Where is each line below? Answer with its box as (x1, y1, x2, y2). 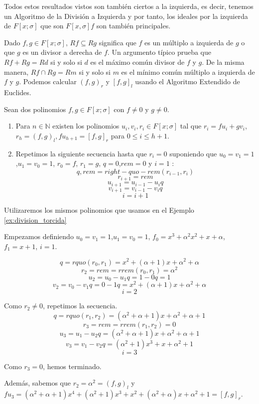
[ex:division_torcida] (4, 214, 67, 225)
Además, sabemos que (4, 378, 71, 388)
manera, (4, 66, 29, 77)
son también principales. (96, 20, 171, 31)
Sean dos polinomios (4, 104, 66, 114)
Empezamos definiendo (4, 231, 74, 242)
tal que (180, 121, 202, 131)
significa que (99, 37, 136, 47)
